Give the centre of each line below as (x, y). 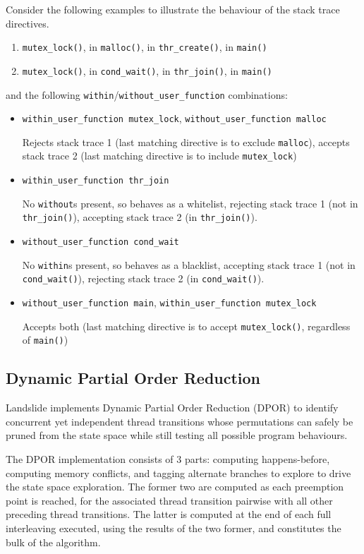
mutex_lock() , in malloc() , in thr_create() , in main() (145, 47)
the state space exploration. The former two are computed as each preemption (175, 487)
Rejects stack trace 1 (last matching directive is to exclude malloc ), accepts (186, 141)
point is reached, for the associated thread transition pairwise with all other (169, 500)
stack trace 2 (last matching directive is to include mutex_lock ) (159, 156)
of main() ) (45, 340)
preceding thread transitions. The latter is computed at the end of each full (169, 514)
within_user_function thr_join (96, 181)
